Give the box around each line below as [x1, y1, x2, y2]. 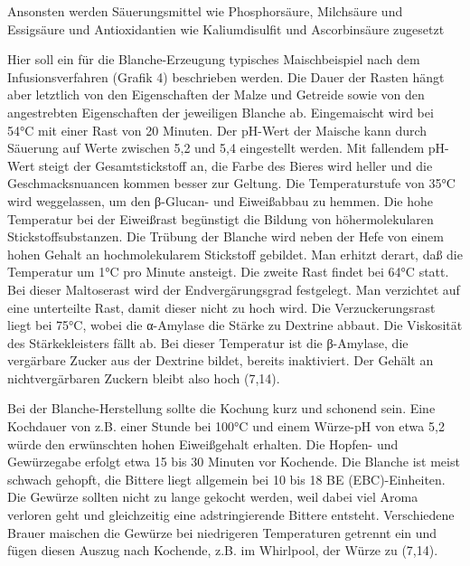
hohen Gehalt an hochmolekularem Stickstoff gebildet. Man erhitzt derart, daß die [7, 244, 463, 263]
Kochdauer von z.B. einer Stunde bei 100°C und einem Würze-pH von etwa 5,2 [7, 417, 445, 436]
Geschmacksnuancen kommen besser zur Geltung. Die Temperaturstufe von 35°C [7, 174, 456, 193]
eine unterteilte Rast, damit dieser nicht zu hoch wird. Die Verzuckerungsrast [7, 297, 436, 316]
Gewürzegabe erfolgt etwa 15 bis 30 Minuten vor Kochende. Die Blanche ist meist [7, 452, 460, 471]
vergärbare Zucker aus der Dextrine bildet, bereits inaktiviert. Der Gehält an [7, 351, 434, 370]
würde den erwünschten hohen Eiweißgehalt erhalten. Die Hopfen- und [7, 434, 399, 453]
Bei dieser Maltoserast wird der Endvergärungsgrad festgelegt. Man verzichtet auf [7, 279, 460, 298]
